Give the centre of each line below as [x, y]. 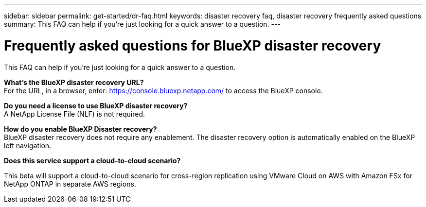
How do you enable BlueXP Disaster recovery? [80, 129]
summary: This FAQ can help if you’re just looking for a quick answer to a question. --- [142, 24]
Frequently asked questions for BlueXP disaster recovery [193, 45]
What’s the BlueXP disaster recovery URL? [74, 82]
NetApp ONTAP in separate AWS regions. [70, 184]
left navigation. [28, 145]
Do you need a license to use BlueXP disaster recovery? [96, 105]
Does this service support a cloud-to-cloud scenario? [92, 160]
